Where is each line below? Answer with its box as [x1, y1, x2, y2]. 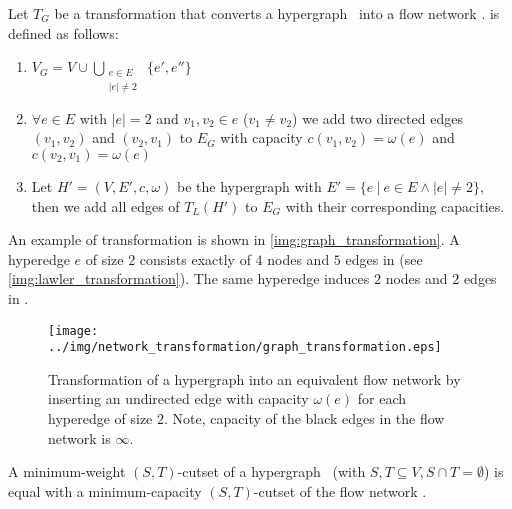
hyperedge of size [48, 408, 153, 429]
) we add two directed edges [292, 107, 463, 128]
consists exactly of [139, 248, 251, 269]
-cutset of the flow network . [253, 480, 427, 501]
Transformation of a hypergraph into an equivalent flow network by [48, 368, 461, 389]
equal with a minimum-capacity [8, 480, 202, 501]
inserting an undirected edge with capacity [48, 388, 309, 409]
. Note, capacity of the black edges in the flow [164, 408, 445, 429]
